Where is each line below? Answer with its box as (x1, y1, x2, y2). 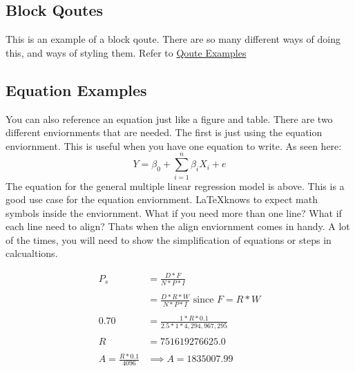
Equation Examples (6, 79, 147, 100)
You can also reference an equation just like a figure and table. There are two (6, 111, 333, 126)
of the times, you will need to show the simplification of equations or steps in (6, 232, 332, 247)
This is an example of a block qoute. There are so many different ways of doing (6, 32, 340, 46)
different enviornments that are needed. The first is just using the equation (6, 125, 323, 140)
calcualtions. (6, 246, 58, 260)
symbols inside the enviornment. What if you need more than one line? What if (6, 205, 342, 220)
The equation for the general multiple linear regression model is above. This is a (6, 178, 345, 193)
